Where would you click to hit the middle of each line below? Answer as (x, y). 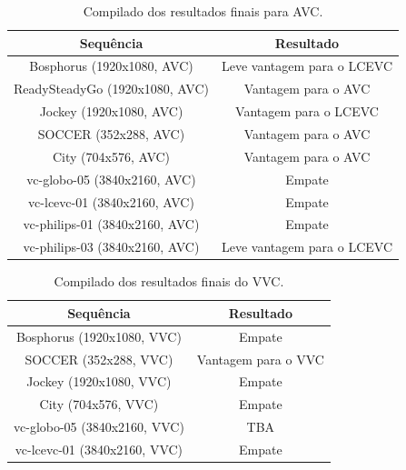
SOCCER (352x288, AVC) (111, 133)
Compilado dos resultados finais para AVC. (203, 11)
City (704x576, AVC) (111, 156)
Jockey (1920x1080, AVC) (111, 111)
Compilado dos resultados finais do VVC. (169, 281)
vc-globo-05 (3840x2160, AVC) (111, 179)
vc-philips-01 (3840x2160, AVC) (111, 224)
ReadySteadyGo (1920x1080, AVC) (111, 89)
